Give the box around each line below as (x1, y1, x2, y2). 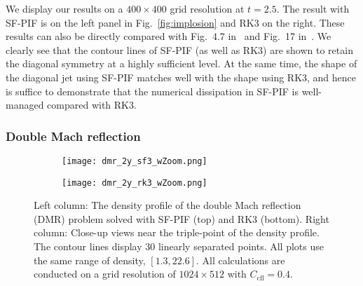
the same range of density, (34, 252, 146, 267)
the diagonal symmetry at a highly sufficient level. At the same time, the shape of (6, 56, 357, 71)
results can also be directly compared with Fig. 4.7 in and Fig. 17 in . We (6, 29, 331, 43)
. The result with (276, 1, 350, 15)
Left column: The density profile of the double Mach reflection (34, 198, 301, 212)
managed (6, 97, 44, 112)
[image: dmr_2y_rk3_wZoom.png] (62, 177, 207, 188)
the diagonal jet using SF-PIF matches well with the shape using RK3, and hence (6, 69, 357, 84)
